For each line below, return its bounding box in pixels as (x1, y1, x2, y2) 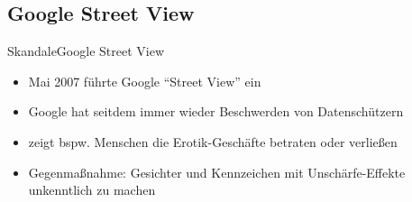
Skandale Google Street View (7, 41, 164, 60)
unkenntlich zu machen (28, 180, 156, 199)
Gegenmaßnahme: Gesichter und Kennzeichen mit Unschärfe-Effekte (28, 162, 406, 181)
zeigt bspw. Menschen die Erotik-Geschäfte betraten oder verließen (28, 132, 398, 151)
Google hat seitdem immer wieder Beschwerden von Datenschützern (28, 102, 404, 121)
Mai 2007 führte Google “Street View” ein (28, 71, 261, 90)
